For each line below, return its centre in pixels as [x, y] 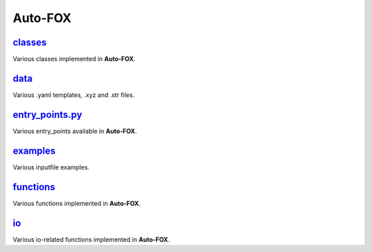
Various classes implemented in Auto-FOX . [74, 59]
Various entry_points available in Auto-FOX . [75, 131]
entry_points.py [48, 115]
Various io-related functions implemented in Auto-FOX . [91, 239]
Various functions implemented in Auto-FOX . [77, 203]
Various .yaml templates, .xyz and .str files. [74, 95]
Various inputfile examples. [51, 167]
